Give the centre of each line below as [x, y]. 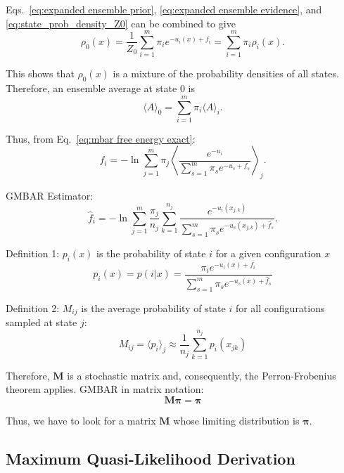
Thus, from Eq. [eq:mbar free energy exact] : [101, 138]
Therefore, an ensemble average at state [91, 88]
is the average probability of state [153, 307]
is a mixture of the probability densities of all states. [226, 73]
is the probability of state [151, 253]
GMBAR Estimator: [50, 196]
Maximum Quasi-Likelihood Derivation [151, 458]
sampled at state [42, 322]
